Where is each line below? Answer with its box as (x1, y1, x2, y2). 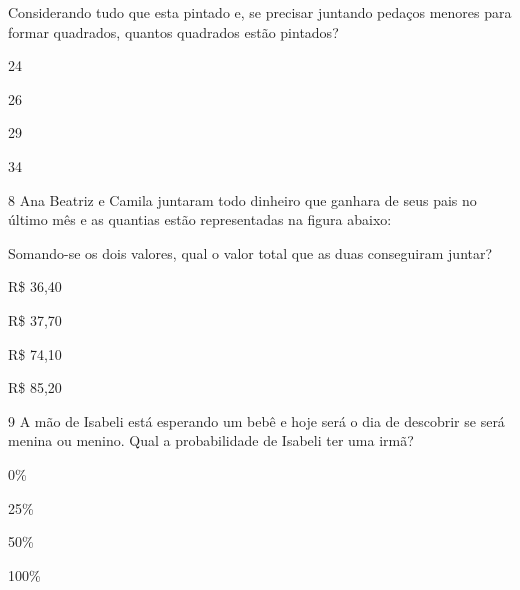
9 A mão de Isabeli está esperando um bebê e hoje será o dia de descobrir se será (8, 410, 505, 431)
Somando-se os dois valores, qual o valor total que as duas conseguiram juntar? (8, 242, 493, 263)
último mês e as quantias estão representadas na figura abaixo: (8, 209, 392, 230)
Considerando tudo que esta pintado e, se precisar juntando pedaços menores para (8, 2, 512, 22)
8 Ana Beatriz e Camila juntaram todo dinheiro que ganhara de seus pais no (8, 189, 477, 210)
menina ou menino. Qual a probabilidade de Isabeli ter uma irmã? (8, 430, 414, 451)
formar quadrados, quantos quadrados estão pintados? (8, 21, 339, 42)
